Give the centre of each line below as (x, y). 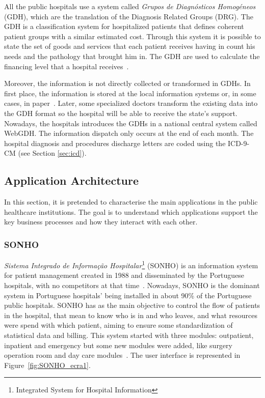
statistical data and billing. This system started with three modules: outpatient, (129, 335)
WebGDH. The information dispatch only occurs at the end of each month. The (129, 133)
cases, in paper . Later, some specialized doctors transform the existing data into (131, 103)
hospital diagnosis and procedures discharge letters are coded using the (115, 143)
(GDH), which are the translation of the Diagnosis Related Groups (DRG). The (129, 16)
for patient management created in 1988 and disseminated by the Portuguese (124, 275)
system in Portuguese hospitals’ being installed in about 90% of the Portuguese (128, 295)
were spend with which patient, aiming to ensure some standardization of (118, 325)
